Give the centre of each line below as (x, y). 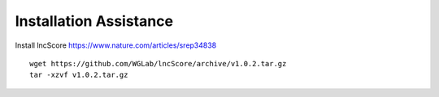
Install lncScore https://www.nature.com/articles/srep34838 (116, 45)
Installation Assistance (94, 21)
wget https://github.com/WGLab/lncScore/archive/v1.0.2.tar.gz (158, 63)
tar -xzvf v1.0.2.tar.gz (79, 75)
